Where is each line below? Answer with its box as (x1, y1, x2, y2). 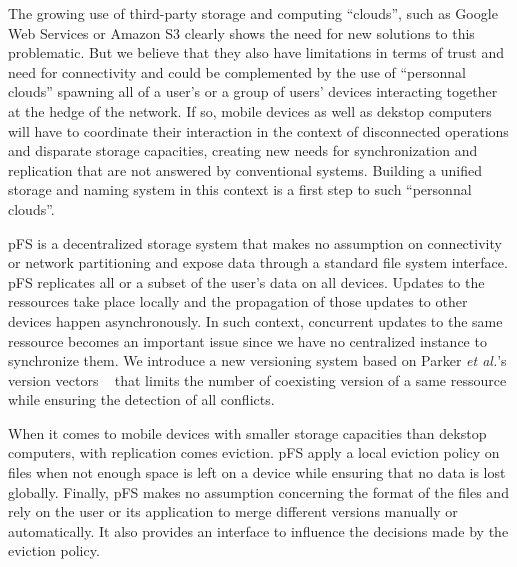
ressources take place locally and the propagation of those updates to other (8, 291, 468, 312)
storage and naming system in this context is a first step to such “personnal (8, 179, 472, 200)
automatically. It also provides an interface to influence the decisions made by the (8, 520, 509, 541)
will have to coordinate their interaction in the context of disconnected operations (8, 120, 509, 141)
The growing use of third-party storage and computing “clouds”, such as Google (8, 3, 498, 23)
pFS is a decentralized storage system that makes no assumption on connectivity (8, 232, 502, 253)
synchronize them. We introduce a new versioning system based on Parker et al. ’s (8, 350, 507, 371)
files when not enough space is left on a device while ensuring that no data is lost (8, 462, 506, 483)
